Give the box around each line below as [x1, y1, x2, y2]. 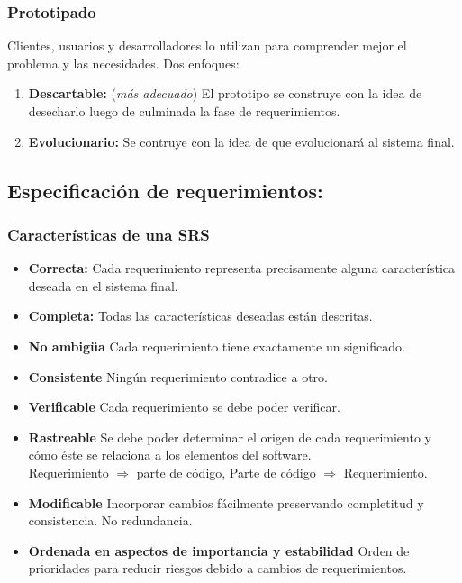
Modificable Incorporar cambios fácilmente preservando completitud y [28, 493, 424, 512]
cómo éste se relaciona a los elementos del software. [28, 445, 312, 464]
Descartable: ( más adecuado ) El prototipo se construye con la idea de [28, 84, 422, 103]
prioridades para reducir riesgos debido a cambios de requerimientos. [28, 559, 407, 578]
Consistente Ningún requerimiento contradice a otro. [28, 367, 328, 386]
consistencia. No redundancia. [28, 511, 193, 530]
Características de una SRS [7, 223, 210, 245]
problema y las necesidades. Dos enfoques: [7, 53, 240, 72]
